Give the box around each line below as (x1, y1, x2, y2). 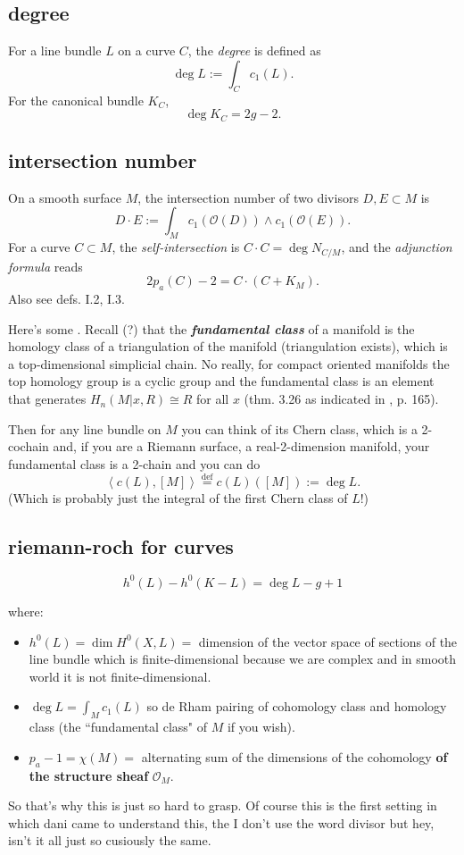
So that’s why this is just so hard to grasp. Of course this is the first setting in (8, 796, 437, 815)
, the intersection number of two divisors (137, 188, 359, 206)
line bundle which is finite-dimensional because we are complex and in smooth (29, 650, 457, 668)
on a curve (118, 41, 176, 60)
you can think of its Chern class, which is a (181, 419, 418, 438)
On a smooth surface (8, 188, 121, 206)
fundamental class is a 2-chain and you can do (8, 454, 261, 473)
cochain (8, 437, 49, 456)
